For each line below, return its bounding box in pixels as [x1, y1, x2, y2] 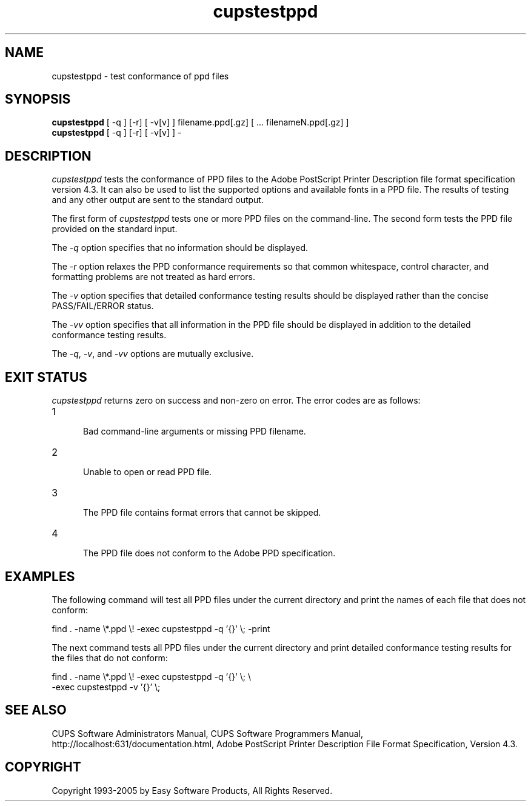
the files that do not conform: [52, 652, 168, 663]
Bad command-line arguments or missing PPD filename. [83, 426, 306, 437]
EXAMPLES [5, 568, 75, 584]
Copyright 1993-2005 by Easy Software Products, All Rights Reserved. [52, 785, 333, 796]
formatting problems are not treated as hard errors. [52, 271, 255, 282]
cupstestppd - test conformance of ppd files [52, 70, 229, 81]
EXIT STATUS [5, 369, 87, 385]
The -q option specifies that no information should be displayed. [52, 242, 309, 253]
